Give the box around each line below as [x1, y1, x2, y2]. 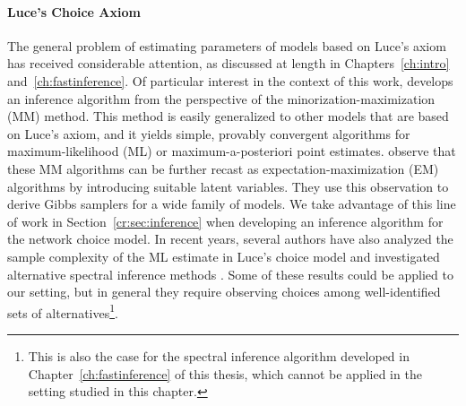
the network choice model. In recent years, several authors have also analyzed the [7, 229, 453, 248]
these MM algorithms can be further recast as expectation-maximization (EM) [7, 159, 439, 177]
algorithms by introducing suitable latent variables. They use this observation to [7, 177, 449, 195]
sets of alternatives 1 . [7, 300, 118, 322]
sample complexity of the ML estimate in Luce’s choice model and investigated [7, 246, 440, 265]
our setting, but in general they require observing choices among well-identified [7, 282, 441, 301]
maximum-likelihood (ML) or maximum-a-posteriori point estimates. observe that [7, 142, 456, 160]
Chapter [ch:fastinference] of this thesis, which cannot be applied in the [28, 364, 422, 383]
